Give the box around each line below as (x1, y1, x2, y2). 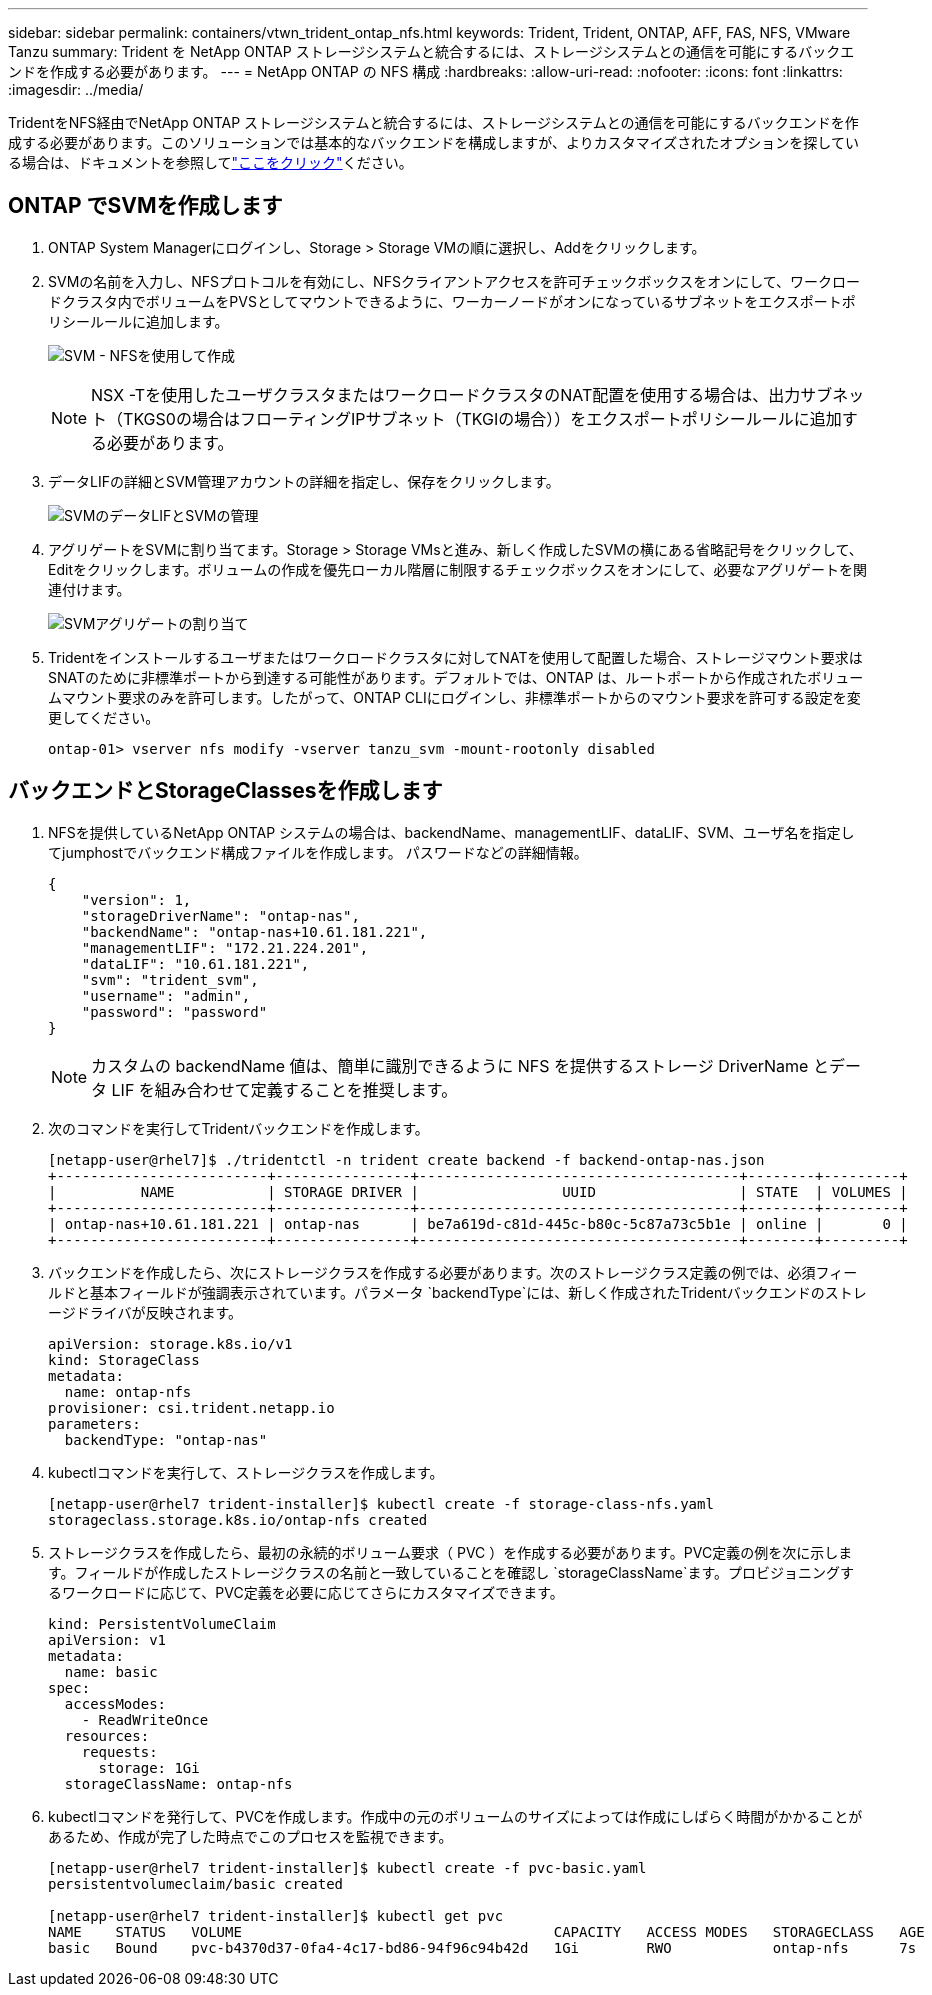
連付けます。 (48, 580, 131, 598)
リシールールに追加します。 (48, 312, 229, 330)
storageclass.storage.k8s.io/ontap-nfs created (48, 1511, 428, 1528)
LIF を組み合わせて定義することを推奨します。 (111, 1079, 458, 1100)
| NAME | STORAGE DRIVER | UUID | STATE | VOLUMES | (48, 1183, 908, 1200)
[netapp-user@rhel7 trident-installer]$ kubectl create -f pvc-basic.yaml (48, 1859, 647, 1876)
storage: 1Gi (98, 1759, 200, 1776)
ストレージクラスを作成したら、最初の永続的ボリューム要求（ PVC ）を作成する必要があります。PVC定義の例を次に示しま (48, 1543, 853, 1561)
